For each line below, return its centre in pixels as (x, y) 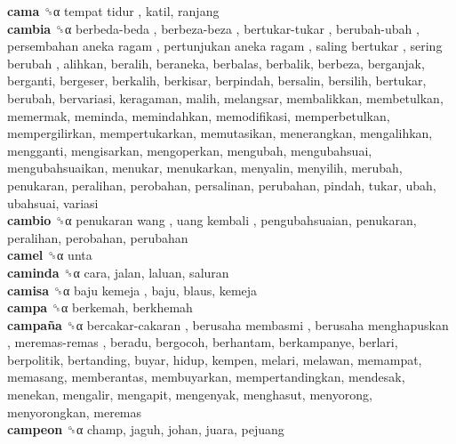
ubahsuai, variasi (53, 202)
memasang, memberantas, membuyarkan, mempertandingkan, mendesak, (206, 377)
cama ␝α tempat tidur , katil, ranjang (113, 11)
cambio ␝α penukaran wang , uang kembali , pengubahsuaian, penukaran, (212, 220)
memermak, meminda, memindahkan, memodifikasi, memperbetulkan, (199, 115)
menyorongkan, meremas (75, 412)
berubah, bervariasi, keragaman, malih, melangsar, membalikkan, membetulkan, (225, 97)
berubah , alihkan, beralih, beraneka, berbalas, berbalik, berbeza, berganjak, (216, 63)
